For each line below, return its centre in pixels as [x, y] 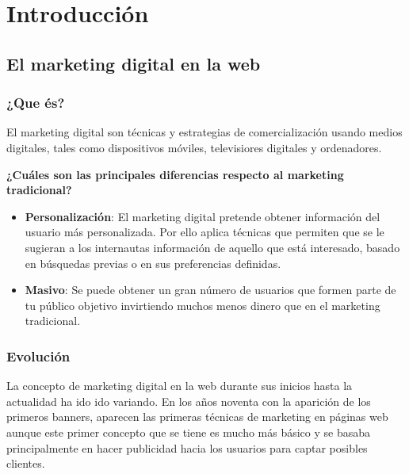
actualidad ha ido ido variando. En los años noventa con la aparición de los [189, 401]
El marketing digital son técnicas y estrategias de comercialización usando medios [204, 132]
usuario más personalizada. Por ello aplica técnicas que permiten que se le [204, 232]
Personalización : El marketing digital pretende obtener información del [203, 216]
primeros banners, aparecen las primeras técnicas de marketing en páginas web [197, 417]
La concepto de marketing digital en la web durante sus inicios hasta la [180, 386]
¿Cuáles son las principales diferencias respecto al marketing [175, 174]
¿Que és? [36, 103]
